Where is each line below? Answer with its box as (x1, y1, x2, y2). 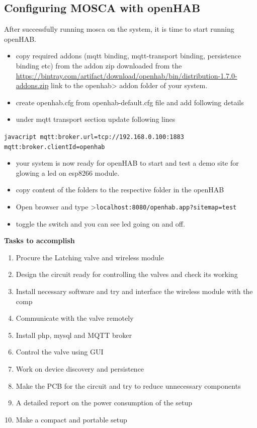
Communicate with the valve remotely (16, 313, 134, 323)
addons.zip (16, 80, 49, 91)
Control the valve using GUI (16, 346, 104, 357)
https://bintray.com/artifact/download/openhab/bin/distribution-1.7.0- (16, 70, 237, 81)
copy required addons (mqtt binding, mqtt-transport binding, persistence (16, 50, 241, 61)
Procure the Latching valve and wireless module (16, 252, 164, 262)
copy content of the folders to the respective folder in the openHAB (16, 184, 224, 195)
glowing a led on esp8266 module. (16, 167, 120, 178)
